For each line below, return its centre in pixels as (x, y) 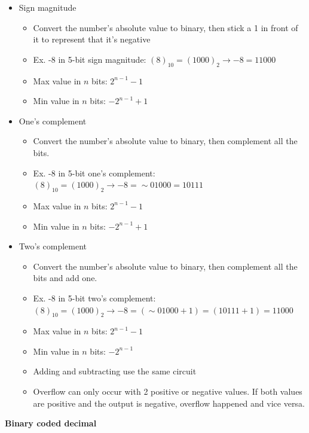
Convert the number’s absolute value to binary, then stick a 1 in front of (166, 27)
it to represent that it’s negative (92, 39)
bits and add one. (65, 278)
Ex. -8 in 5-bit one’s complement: (94, 173)
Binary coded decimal (51, 423)
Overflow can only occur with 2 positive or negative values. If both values (168, 391)
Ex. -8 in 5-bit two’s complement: (94, 298)
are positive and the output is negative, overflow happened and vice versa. (169, 403)
